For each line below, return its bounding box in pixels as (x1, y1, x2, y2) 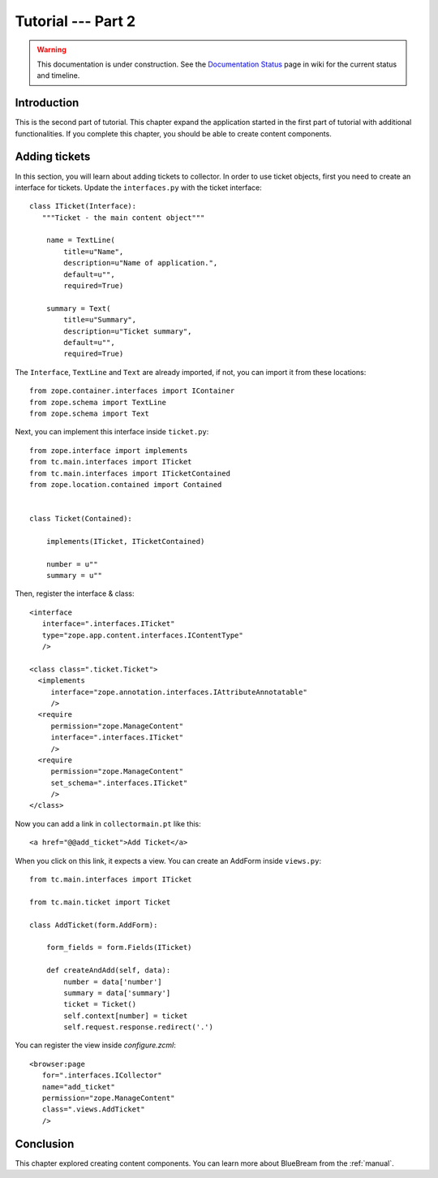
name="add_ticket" (41, 1082, 115, 1091)
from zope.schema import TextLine (29, 398, 166, 407)
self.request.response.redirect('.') (63, 1023, 214, 1032)
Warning (36, 45, 67, 54)
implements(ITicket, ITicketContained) (45, 537, 205, 546)
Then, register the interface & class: (15, 589, 135, 598)
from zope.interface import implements (29, 446, 188, 455)
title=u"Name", (63, 247, 124, 256)
